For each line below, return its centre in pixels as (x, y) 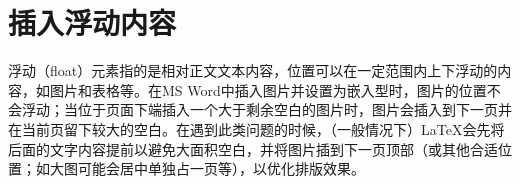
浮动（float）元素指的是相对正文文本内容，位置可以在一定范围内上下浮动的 (253, 70)
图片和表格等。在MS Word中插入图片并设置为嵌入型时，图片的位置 (268, 89)
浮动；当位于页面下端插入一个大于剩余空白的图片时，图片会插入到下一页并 (266, 109)
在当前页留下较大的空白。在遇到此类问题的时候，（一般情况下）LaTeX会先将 (256, 128)
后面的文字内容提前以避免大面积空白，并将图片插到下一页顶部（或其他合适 (253, 148)
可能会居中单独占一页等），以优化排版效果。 (221, 168)
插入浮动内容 (92, 22)
